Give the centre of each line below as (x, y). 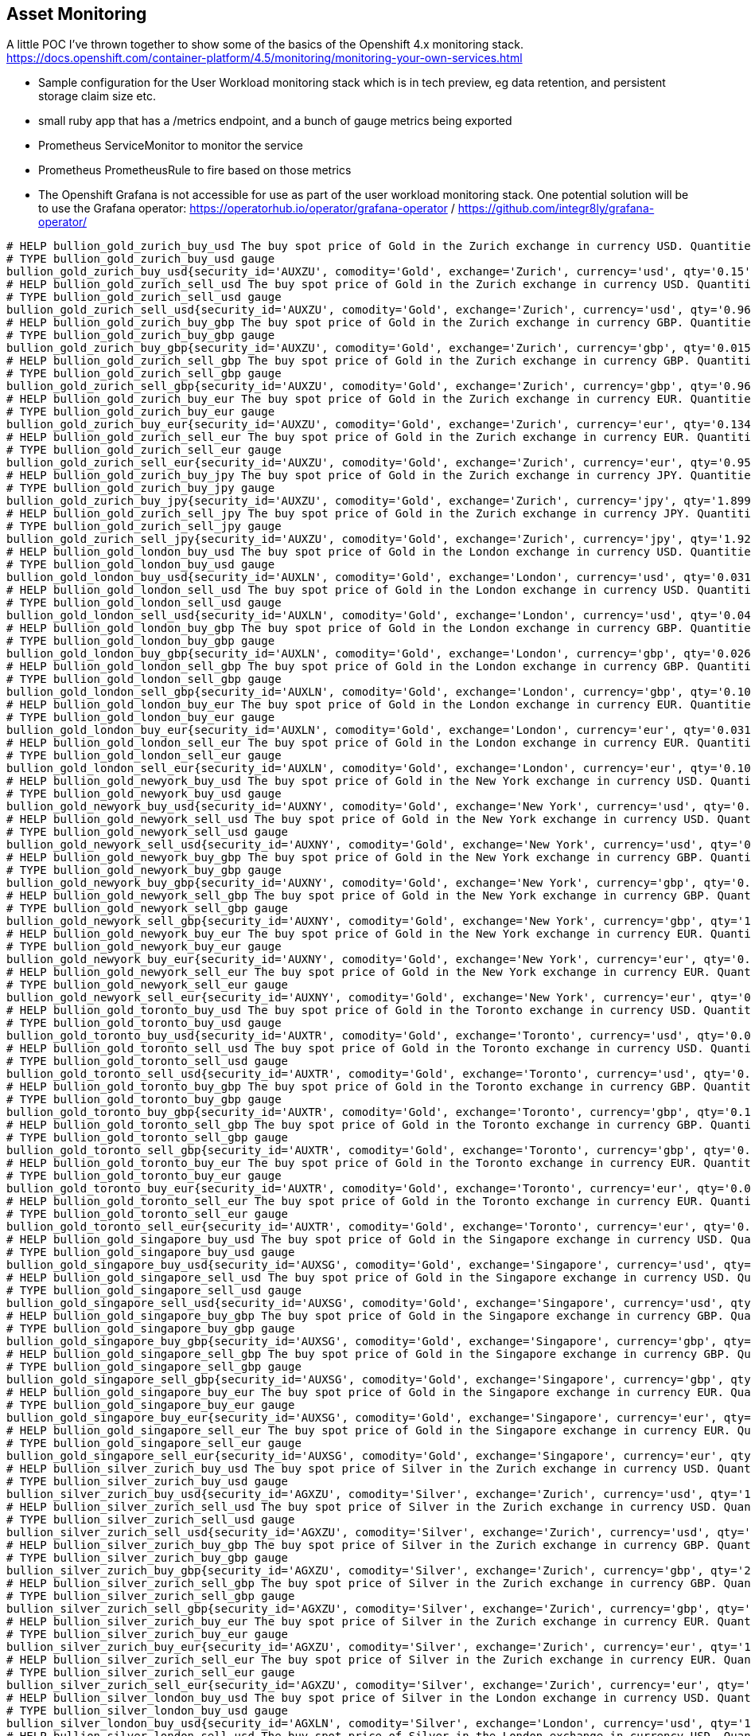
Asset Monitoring (77, 14)
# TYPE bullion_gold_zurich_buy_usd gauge (141, 259)
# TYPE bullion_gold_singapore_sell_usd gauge (154, 1291)
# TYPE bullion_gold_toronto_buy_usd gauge (144, 1023)
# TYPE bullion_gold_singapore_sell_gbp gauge (154, 1367)
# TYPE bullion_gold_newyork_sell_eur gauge (148, 985)
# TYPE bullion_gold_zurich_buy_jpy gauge (141, 488)
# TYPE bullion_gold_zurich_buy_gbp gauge (141, 335)
